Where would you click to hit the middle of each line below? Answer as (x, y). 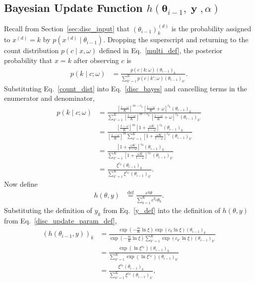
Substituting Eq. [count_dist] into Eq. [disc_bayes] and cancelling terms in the (126, 88)
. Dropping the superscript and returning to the (176, 39)
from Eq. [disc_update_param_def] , (61, 220)
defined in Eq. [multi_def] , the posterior (161, 50)
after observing (96, 60)
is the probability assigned (211, 29)
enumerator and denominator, (49, 98)
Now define (21, 184)
